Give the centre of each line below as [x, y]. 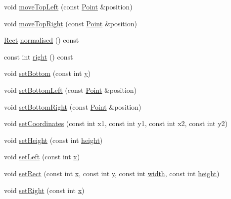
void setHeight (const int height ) [53, 140]
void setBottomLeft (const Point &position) [70, 90]
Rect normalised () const [42, 40]
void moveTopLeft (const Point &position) [68, 6]
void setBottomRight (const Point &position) [73, 106]
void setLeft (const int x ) [42, 157]
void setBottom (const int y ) [47, 73]
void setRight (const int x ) [44, 190]
